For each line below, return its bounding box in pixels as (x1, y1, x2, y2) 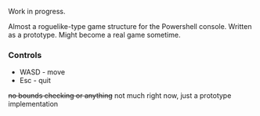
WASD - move (19, 67, 65, 77)
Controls (8, 49, 42, 60)
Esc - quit (19, 76, 51, 85)
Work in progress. (8, 7, 66, 16)
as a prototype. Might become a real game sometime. (8, 31, 181, 39)
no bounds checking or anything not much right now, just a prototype (8, 91, 232, 100)
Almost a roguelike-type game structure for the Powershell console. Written (8, 22, 252, 31)
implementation (8, 100, 59, 109)
